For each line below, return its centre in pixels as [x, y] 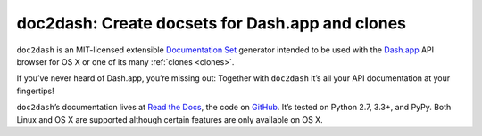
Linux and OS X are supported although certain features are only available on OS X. [170, 119]
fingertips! [36, 91]
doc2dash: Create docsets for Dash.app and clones [211, 23]
